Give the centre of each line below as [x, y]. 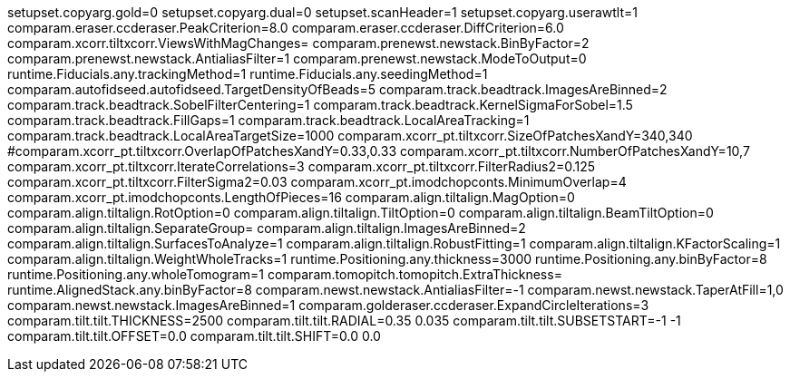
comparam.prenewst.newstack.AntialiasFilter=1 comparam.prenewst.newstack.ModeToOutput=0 [297, 58]
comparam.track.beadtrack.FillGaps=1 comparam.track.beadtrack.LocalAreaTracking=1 [268, 120]
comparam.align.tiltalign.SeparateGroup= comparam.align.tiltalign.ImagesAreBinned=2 [267, 228]
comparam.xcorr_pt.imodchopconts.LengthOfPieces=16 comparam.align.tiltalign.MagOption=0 [291, 197]
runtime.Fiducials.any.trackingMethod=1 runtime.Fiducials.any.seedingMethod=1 [248, 74]
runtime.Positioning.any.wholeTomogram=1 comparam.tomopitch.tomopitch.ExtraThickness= [285, 274]
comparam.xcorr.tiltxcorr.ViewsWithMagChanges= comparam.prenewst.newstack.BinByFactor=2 [298, 43]
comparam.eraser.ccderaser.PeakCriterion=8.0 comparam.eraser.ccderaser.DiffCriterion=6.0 [286, 28]
